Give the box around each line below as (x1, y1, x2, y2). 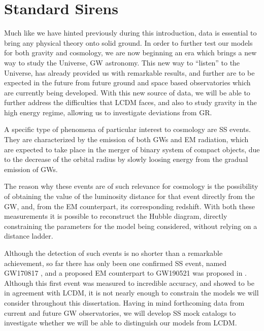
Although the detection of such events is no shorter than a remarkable (4, 248, 223, 258)
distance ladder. (4, 230, 53, 241)
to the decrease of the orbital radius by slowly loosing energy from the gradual (4, 154, 248, 164)
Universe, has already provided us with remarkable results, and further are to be (4, 67, 255, 78)
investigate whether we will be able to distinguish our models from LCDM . (4, 317, 237, 328)
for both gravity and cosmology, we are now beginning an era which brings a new (4, 47, 257, 58)
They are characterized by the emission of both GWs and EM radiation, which (4, 134, 249, 145)
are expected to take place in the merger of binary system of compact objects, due (4, 144, 260, 154)
